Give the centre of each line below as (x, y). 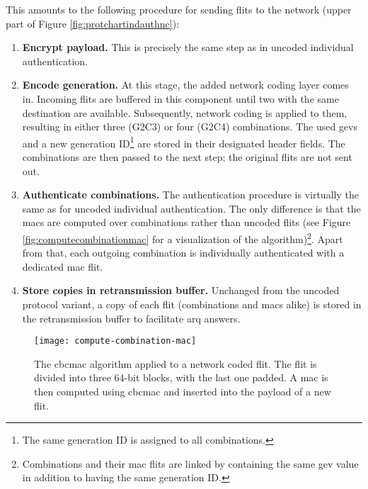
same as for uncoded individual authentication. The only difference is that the (191, 208)
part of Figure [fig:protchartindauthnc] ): (93, 23)
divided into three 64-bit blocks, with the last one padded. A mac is (181, 377)
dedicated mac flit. (63, 266)
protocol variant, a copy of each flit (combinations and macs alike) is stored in (192, 304)
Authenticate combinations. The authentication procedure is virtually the (190, 195)
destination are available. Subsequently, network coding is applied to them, (185, 112)
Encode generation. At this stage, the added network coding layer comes (185, 85)
